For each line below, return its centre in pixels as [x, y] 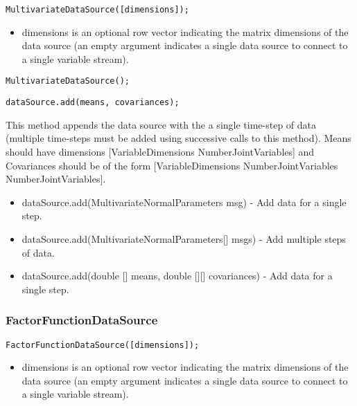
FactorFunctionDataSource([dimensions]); [103, 345]
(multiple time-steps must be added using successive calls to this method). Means [178, 138]
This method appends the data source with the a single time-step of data [161, 124]
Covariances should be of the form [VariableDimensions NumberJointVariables [172, 165]
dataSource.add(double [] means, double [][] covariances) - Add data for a [177, 276]
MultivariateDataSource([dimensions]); [97, 10]
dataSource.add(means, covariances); [93, 103]
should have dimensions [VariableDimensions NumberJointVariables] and [160, 151]
